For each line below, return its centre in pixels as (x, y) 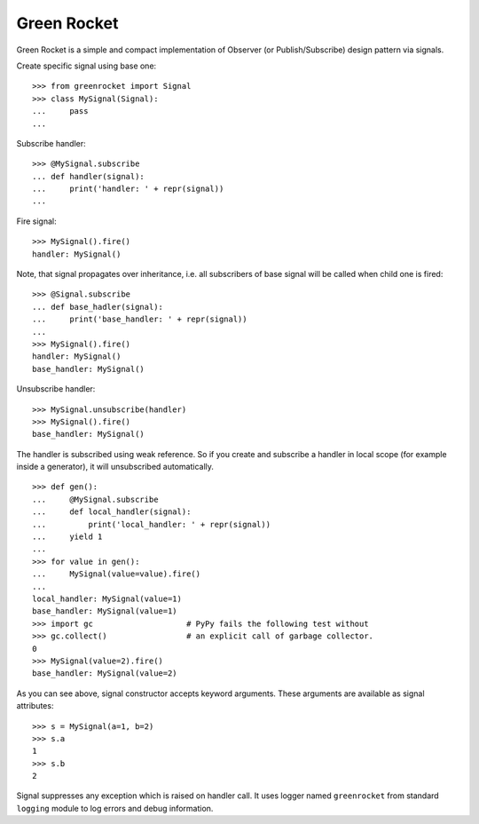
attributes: (35, 706)
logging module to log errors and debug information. (115, 808)
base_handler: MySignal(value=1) (105, 611)
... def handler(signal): (89, 176)
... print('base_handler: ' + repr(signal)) (140, 319)
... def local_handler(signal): (112, 512)
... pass (60, 111)
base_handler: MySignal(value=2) (105, 673)
